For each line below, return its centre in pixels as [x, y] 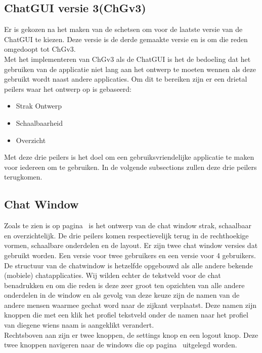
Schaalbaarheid [39, 122]
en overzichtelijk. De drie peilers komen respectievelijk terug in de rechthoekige [126, 235]
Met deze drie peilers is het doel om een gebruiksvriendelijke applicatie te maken [129, 157]
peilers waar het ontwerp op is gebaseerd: [68, 89]
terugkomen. [23, 177]
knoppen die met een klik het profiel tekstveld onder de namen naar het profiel [126, 315]
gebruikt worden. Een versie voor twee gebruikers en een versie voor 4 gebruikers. [130, 255]
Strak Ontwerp [39, 106]
